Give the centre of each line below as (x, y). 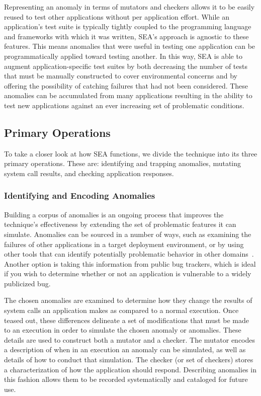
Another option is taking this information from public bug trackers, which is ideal (130, 263)
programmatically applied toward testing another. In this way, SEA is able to (123, 56)
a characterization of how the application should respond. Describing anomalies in (130, 369)
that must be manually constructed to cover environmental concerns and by (121, 76)
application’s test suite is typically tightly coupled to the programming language (128, 26)
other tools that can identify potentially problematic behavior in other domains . (129, 254)
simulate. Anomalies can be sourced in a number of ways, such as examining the (128, 234)
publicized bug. (27, 283)
